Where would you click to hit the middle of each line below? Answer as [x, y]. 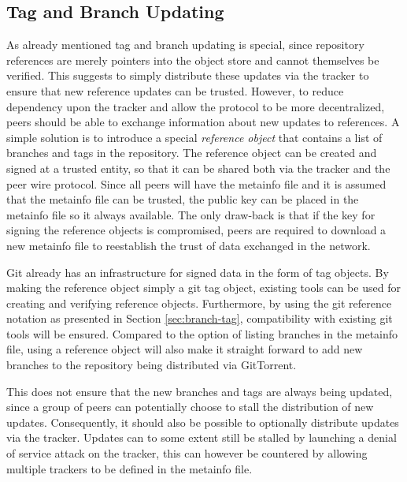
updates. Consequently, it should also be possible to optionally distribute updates [203, 422]
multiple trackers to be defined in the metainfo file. [129, 468]
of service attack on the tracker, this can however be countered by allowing [187, 453]
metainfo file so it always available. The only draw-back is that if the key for [191, 214]
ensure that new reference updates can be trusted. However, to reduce [175, 90]
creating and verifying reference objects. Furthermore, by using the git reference [199, 303]
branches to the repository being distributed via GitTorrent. [152, 365]
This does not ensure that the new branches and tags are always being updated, [200, 391]
